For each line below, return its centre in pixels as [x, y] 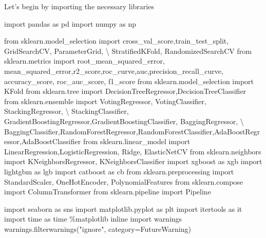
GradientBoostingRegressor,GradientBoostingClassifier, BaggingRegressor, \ [124, 121]
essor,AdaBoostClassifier [43, 141]
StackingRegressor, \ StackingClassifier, [66, 111]
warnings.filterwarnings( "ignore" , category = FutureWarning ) [98, 229]
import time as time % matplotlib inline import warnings [93, 219]
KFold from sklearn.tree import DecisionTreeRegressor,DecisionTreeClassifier [125, 91]
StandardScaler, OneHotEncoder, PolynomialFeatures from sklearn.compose [124, 181]
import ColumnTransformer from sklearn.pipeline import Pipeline [108, 192]
